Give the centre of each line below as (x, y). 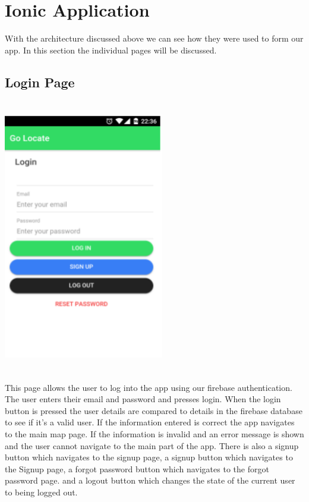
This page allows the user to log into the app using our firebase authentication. (149, 387)
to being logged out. (41, 492)
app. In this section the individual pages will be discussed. (111, 50)
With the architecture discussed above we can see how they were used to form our (154, 38)
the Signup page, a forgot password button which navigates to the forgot (137, 468)
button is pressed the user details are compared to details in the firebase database (154, 410)
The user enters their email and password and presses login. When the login (143, 399)
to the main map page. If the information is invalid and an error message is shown (154, 434)
